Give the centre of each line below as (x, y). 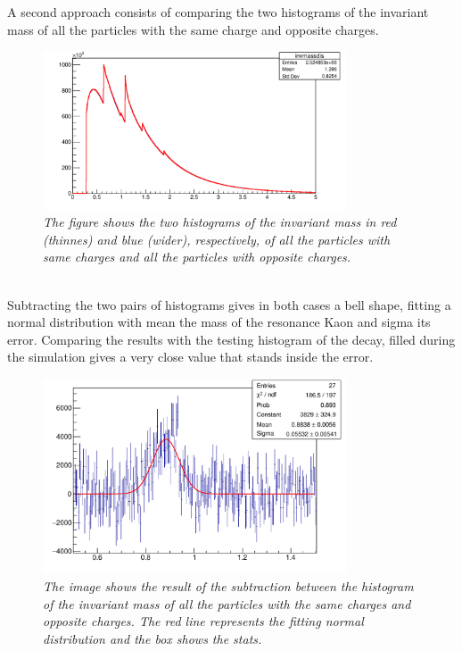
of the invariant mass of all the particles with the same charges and (227, 603)
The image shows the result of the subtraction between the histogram (228, 586)
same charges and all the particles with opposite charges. (197, 257)
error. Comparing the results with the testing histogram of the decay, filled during (231, 339)
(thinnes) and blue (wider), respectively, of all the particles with (217, 239)
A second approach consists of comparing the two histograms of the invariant (218, 12)
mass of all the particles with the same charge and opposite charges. (193, 29)
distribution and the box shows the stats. (153, 638)
